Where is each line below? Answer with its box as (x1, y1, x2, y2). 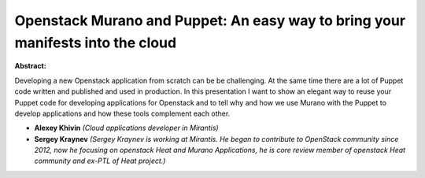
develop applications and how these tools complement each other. (14, 109, 231, 118)
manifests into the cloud (14, 34, 177, 51)
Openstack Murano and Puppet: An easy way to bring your (14, 12, 405, 29)
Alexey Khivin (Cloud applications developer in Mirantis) (34, 123, 220, 133)
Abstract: (14, 61, 46, 71)
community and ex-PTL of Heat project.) (34, 156, 166, 165)
